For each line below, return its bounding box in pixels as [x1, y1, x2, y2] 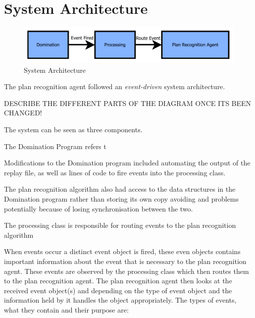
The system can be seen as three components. [4, 124, 143, 134]
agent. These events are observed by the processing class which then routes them [4, 265, 249, 276]
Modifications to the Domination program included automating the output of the [4, 158, 251, 168]
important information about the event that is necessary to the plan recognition [4, 256, 247, 266]
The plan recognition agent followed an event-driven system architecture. [4, 81, 225, 92]
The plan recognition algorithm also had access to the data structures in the [4, 184, 236, 194]
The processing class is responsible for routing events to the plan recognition [4, 220, 236, 230]
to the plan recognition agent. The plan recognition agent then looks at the [4, 275, 232, 286]
